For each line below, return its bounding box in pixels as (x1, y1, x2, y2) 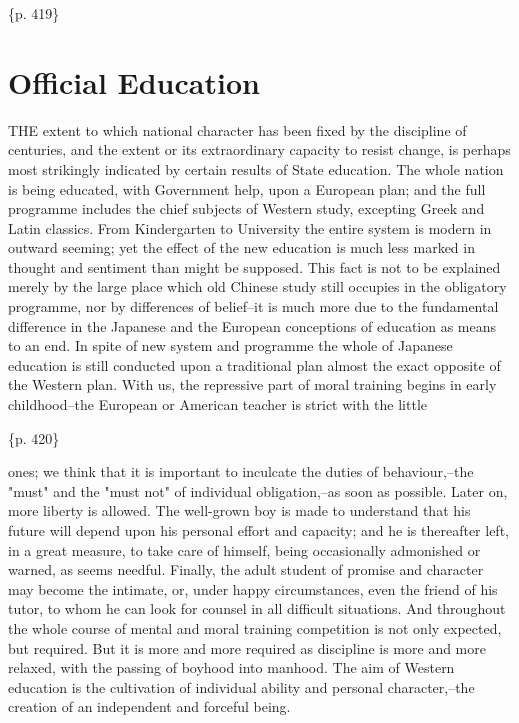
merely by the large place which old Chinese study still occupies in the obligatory (8, 276, 507, 297)
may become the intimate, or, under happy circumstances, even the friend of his (8, 578, 498, 599)
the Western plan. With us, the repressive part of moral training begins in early (8, 374, 497, 395)
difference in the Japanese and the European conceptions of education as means (8, 315, 497, 336)
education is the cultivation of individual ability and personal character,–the (8, 676, 475, 697)
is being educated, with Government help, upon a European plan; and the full (8, 178, 486, 199)
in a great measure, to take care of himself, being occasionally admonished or (8, 539, 481, 560)
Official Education (8, 61, 260, 102)
